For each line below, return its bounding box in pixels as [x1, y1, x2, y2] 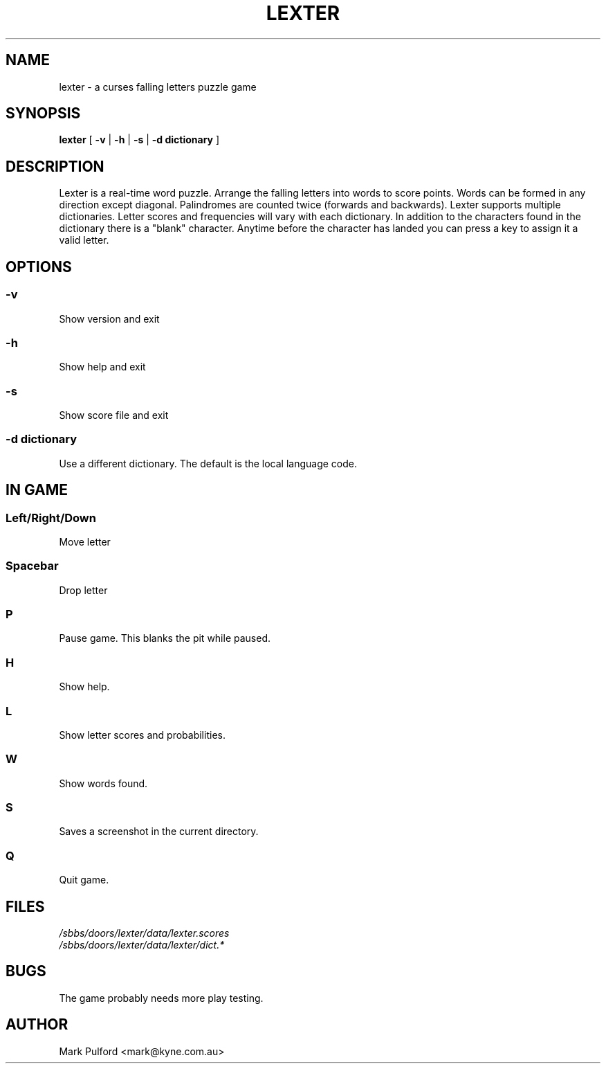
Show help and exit [59, 361, 146, 373]
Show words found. [59, 777, 148, 789]
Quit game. [59, 874, 109, 886]
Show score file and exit [59, 409, 169, 421]
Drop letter [59, 584, 108, 596]
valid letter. [59, 234, 109, 246]
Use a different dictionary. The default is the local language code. [59, 457, 358, 469]
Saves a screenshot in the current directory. [59, 825, 259, 838]
